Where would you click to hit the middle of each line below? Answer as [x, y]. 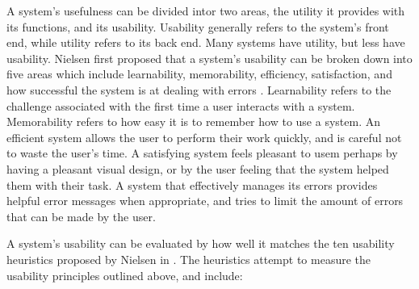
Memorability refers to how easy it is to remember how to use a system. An [193, 121]
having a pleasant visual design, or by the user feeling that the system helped [198, 168]
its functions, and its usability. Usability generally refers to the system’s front [198, 26]
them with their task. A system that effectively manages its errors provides [192, 184]
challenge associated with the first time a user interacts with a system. [181, 105]
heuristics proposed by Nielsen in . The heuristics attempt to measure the [189, 259]
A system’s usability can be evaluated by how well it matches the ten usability [201, 243]
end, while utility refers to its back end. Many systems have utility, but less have [206, 42]
